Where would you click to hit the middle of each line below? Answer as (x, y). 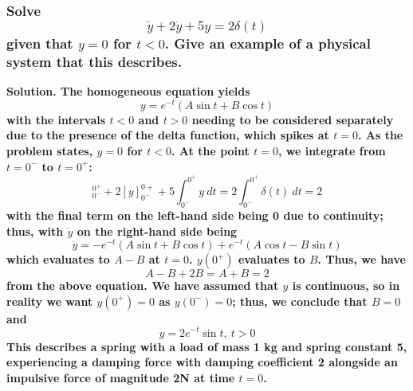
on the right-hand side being (157, 231)
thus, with (35, 231)
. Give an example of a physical (267, 43)
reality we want (50, 301)
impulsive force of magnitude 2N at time (121, 377)
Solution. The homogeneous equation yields (128, 91)
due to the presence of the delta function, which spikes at (168, 135)
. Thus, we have (362, 259)
